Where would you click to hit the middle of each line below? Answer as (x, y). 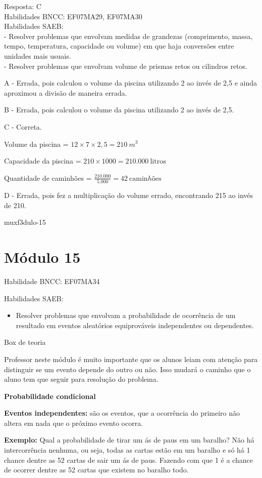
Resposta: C (23, 6)
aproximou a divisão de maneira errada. (66, 92)
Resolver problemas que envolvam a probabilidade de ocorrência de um (126, 315)
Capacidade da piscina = (43, 161)
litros (158, 162)
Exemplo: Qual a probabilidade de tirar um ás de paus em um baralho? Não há (129, 440)
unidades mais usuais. (38, 55)
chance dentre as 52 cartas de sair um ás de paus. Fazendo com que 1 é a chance (128, 460)
